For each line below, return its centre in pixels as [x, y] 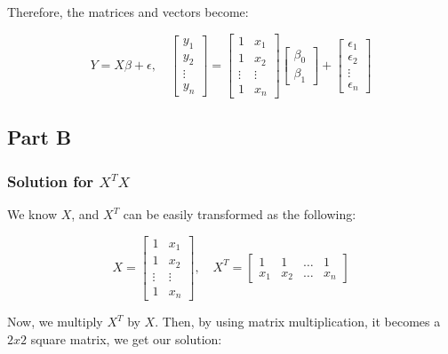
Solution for [51, 181]
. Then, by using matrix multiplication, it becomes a [298, 322]
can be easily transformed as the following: [240, 214]
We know [32, 214]
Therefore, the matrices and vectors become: [128, 12]
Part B [40, 137]
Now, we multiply [55, 322]
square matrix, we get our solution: [126, 338]
